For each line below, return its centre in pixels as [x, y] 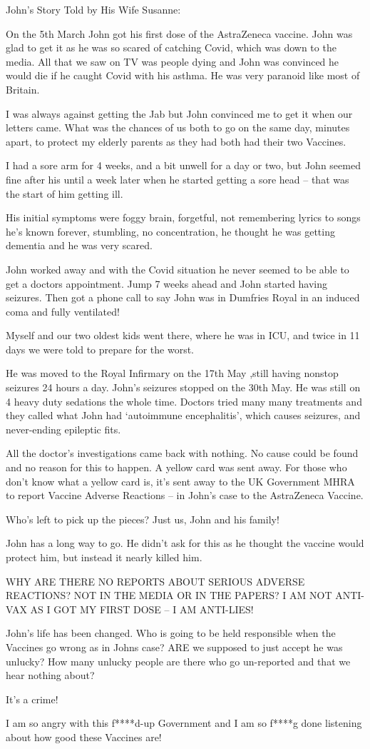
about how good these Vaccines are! [84, 737]
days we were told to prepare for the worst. [100, 349]
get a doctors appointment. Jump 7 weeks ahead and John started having [167, 283]
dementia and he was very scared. [79, 245]
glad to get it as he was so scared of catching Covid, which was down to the [171, 47]
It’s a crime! [32, 699]
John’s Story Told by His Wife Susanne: [93, 9]
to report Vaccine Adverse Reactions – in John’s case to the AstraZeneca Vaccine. [185, 495]
